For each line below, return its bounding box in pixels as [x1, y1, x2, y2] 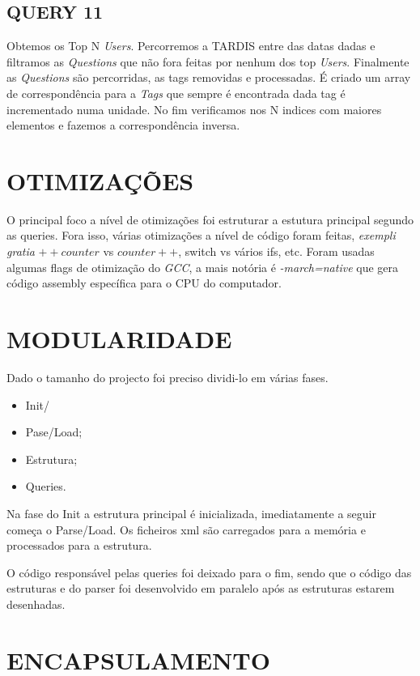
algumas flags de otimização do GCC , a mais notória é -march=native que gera [6, 258, 398, 275]
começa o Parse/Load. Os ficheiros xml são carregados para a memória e [6, 521, 366, 538]
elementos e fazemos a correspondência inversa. [6, 117, 240, 134]
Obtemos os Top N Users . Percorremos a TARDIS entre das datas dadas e [6, 37, 375, 54]
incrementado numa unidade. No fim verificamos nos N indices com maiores [6, 100, 382, 117]
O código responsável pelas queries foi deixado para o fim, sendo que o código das [6, 563, 412, 580]
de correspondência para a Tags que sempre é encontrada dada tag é [6, 84, 346, 101]
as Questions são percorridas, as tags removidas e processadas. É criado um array [6, 69, 411, 86]
